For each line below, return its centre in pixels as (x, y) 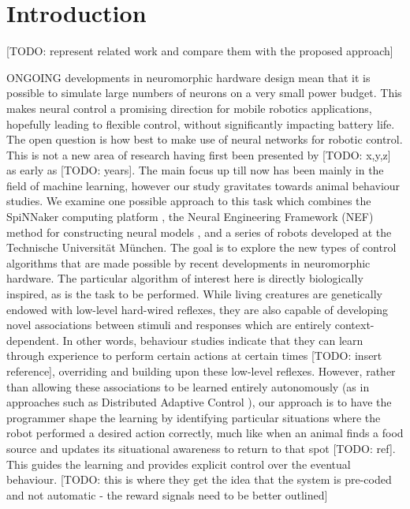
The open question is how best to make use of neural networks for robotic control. (205, 139)
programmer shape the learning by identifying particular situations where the (194, 417)
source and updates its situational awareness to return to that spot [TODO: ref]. (201, 448)
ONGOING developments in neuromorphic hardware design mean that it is (188, 77)
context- (354, 325)
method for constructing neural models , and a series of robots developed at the (199, 232)
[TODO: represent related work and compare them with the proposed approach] (200, 51)
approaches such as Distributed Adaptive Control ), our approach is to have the (199, 402)
